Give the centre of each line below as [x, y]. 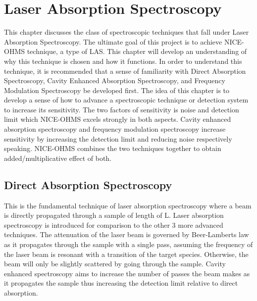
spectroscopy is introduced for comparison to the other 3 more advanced [114, 225]
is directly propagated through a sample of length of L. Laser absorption [114, 215]
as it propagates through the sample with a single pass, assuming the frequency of [128, 244]
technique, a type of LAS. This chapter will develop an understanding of [137, 51]
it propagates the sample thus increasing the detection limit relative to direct [121, 283]
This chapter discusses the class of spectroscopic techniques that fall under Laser [127, 32]
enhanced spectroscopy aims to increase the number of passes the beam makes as [127, 273]
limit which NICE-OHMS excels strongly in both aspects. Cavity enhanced [118, 119]
